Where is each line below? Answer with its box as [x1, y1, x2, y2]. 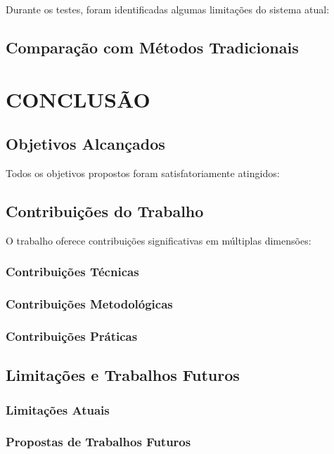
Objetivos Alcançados [6, 133, 165, 155]
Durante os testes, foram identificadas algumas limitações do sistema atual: [6, 2, 330, 16]
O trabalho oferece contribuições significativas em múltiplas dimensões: [6, 233, 311, 247]
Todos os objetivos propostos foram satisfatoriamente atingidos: [6, 165, 280, 180]
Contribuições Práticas [6, 327, 138, 344]
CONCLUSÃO [6, 84, 150, 113]
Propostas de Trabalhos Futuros [6, 433, 191, 450]
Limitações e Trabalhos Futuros [6, 364, 240, 386]
